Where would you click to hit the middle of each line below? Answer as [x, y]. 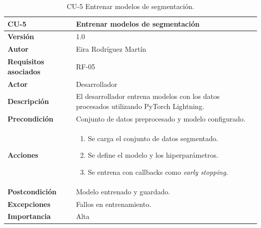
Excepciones [29, 204]
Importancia [29, 216]
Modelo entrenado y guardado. [123, 191]
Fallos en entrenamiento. [114, 204]
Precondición [31, 118]
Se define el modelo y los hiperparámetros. [153, 155]
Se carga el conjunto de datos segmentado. [153, 138]
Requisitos [26, 62]
